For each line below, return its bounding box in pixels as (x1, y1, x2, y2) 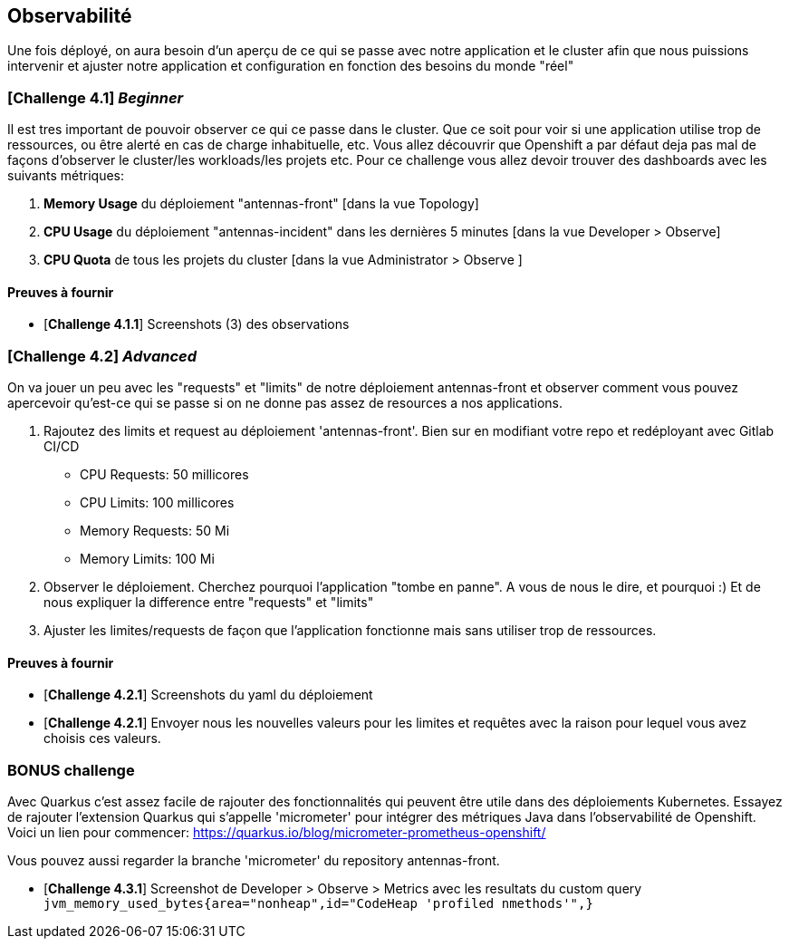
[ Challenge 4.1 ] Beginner (7, 88, 184, 107)
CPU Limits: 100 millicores (80, 495, 235, 511)
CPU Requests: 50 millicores (80, 467, 249, 483)
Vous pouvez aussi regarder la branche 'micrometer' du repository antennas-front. (7, 853, 500, 869)
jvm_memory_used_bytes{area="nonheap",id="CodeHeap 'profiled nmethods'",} (43, 896, 593, 912)
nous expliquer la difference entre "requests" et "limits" (43, 594, 374, 611)
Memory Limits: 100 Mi (80, 551, 215, 567)
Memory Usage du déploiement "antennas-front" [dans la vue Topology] (43, 196, 479, 212)
